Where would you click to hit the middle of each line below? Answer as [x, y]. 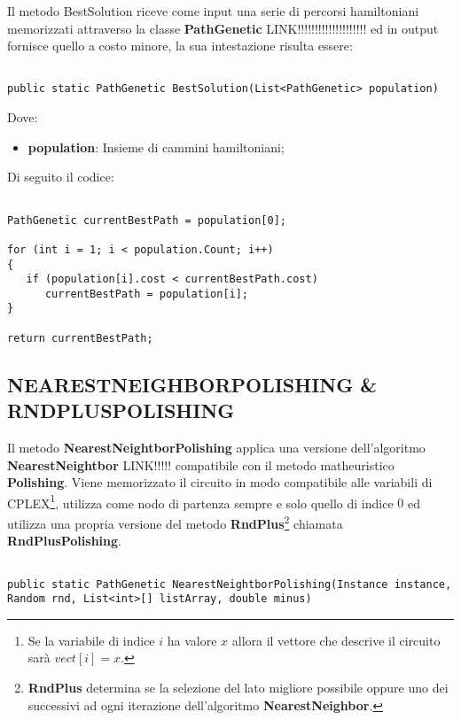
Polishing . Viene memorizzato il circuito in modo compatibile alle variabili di [220, 482]
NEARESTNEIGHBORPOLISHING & [192, 384]
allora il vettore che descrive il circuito [336, 640]
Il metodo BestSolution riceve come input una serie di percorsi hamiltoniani [213, 11]
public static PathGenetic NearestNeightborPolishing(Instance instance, [230, 584]
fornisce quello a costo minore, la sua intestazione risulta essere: [180, 46]
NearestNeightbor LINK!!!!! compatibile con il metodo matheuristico [201, 465]
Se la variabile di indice [91, 640]
